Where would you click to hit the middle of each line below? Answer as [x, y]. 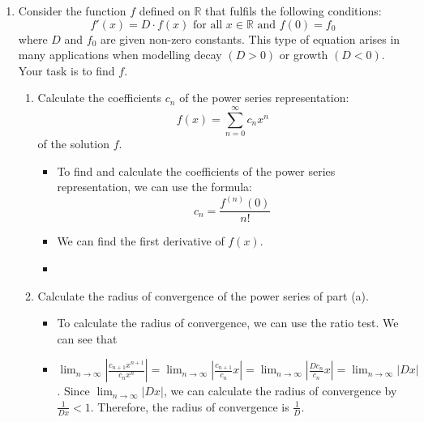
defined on [165, 11]
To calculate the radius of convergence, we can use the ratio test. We [228, 323]
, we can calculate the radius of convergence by [280, 391]
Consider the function [72, 11]
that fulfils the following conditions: [293, 11]
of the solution [73, 144]
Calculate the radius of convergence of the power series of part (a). [203, 295]
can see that [87, 338]
